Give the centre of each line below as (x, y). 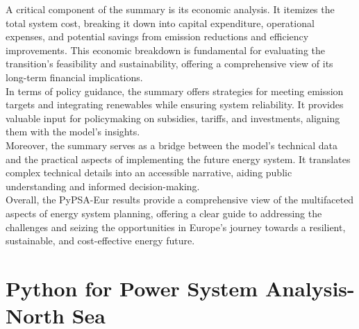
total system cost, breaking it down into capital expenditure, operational (160, 23)
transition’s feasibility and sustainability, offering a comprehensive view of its (169, 64)
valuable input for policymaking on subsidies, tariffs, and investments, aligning (173, 118)
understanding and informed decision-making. (103, 186)
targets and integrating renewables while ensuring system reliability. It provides (175, 104)
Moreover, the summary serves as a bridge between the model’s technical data (172, 145)
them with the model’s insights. (73, 132)
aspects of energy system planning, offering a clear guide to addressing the (164, 213)
